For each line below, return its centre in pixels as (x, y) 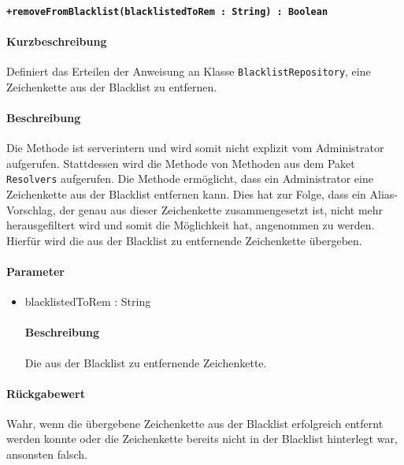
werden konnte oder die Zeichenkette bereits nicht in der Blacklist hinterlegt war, (202, 439)
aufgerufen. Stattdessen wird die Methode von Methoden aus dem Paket (181, 163)
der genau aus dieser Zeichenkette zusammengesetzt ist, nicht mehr (221, 209)
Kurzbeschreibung (57, 41)
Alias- (384, 193)
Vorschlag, (31, 209)
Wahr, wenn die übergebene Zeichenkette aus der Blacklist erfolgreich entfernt (195, 423)
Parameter (35, 271)
